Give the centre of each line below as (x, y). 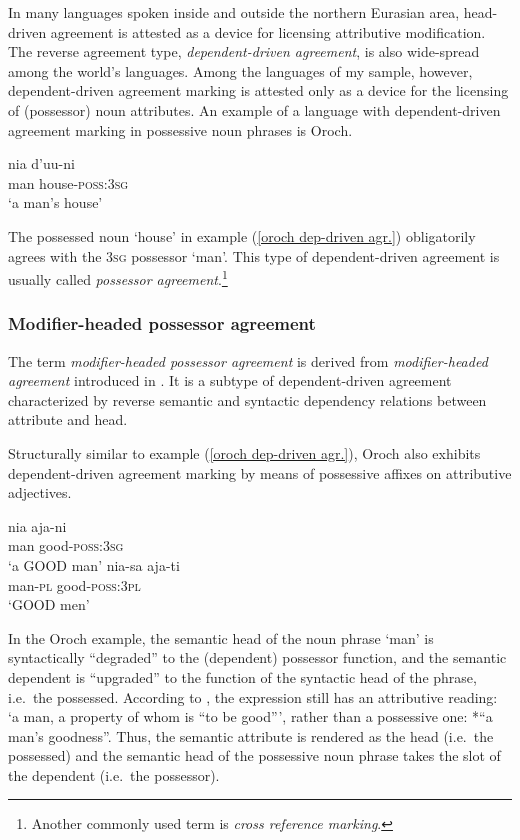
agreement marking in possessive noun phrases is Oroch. (180, 129)
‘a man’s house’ (55, 202)
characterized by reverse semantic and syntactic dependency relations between (247, 399)
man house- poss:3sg (68, 182)
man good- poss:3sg (66, 545)
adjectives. (40, 492)
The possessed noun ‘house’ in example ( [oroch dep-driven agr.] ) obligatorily (242, 235)
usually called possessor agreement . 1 (118, 277)
